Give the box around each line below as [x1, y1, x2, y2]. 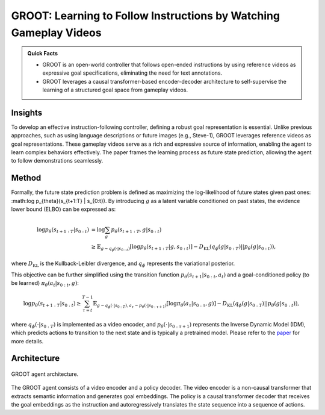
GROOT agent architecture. [11, 370, 79, 378]
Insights [11, 107, 43, 117]
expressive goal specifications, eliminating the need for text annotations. [42, 69, 223, 76]
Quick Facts [27, 50, 58, 57]
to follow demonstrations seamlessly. [11, 157, 104, 164]
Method [11, 173, 42, 183]
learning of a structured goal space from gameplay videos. [42, 86, 188, 93]
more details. [11, 337, 44, 345]
